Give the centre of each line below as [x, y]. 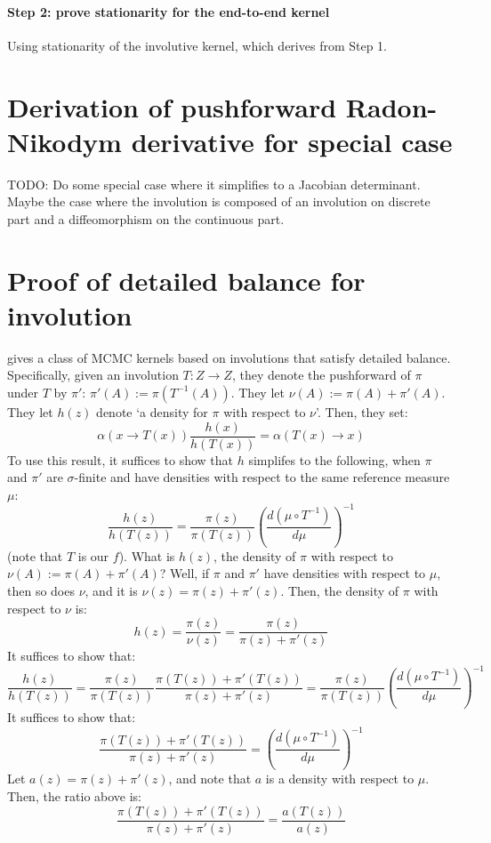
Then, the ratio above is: [75, 795]
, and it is [111, 591]
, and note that [210, 779]
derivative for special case [292, 141]
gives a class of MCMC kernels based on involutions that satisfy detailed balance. [229, 357]
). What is [147, 555]
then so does [41, 591]
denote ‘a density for [152, 411]
